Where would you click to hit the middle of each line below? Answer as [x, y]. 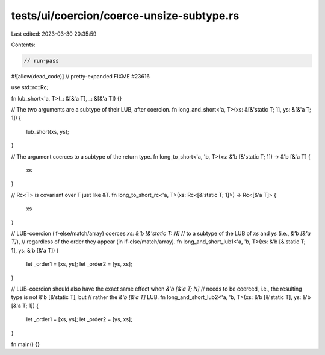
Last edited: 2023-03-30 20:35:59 [54, 34]
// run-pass [42, 61]
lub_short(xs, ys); [48, 131]
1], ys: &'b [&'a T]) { [35, 250]
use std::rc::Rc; [30, 87]
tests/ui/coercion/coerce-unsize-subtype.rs [125, 16]
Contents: [23, 45]
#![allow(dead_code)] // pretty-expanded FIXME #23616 [81, 76]
